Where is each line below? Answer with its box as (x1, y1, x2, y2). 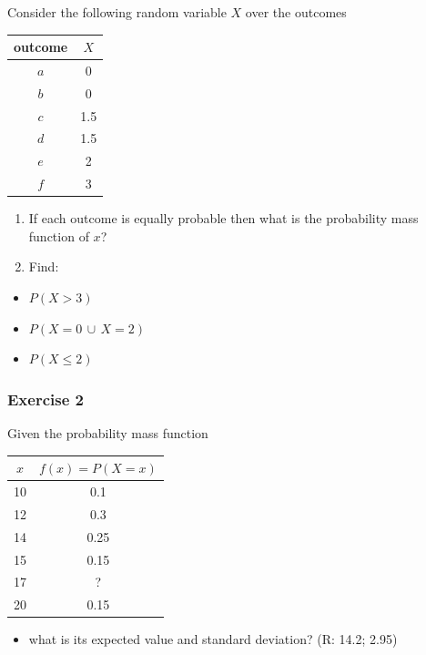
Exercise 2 (7, 387, 84, 410)
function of (28, 226, 89, 245)
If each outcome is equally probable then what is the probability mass (28, 209, 419, 228)
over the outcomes (245, 3, 347, 21)
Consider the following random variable (7, 3, 227, 21)
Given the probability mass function (7, 424, 208, 443)
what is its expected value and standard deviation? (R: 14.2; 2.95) (28, 629, 398, 649)
